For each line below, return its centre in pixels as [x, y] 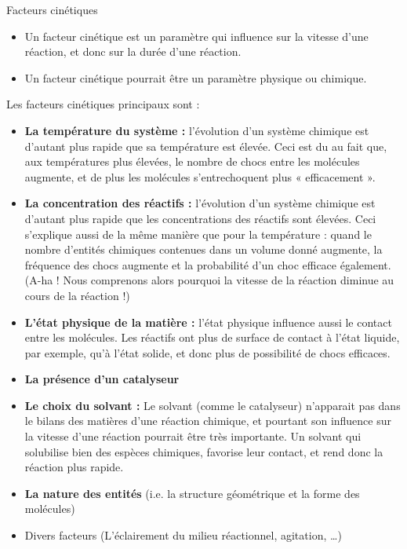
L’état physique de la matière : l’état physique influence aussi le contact [208, 322]
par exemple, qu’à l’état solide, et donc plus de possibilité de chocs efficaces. [207, 352]
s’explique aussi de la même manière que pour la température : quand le [198, 234]
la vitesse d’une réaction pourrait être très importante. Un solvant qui [193, 436]
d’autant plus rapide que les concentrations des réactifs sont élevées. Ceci [200, 218]
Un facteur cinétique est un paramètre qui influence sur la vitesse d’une [196, 36]
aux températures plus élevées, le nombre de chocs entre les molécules [192, 161]
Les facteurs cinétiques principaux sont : [103, 104]
